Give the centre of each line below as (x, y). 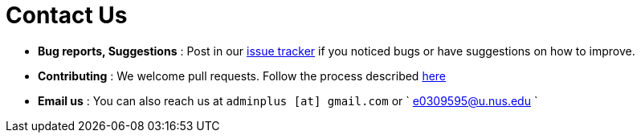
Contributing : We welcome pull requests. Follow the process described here (242, 76)
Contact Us (67, 15)
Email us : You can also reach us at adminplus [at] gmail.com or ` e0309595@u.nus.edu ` (288, 100)
